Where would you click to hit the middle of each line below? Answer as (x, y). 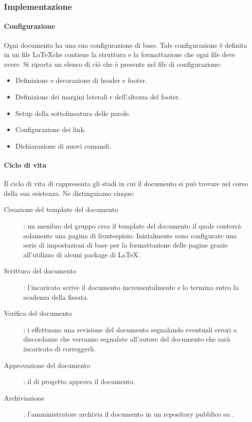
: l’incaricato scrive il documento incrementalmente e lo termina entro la (131, 287)
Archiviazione (24, 397)
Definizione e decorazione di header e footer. (81, 80)
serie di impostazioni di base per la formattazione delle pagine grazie (126, 245)
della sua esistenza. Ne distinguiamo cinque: (69, 193)
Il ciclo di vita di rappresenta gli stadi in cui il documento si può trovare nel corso (126, 183)
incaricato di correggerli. (60, 348)
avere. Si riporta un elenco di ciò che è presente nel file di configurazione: (113, 64)
